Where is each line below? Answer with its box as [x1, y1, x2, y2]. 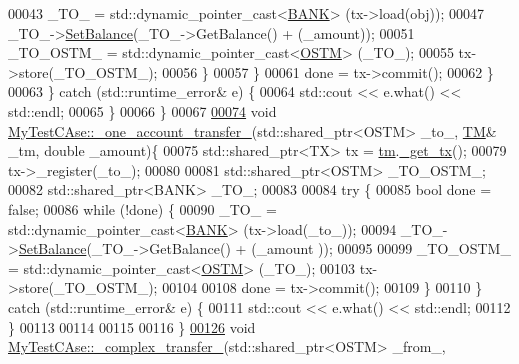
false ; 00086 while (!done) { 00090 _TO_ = [8, 198, 277, 219]
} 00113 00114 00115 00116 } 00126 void [8, 316, 256, 337]
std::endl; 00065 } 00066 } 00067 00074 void [8, 100, 277, 121]
